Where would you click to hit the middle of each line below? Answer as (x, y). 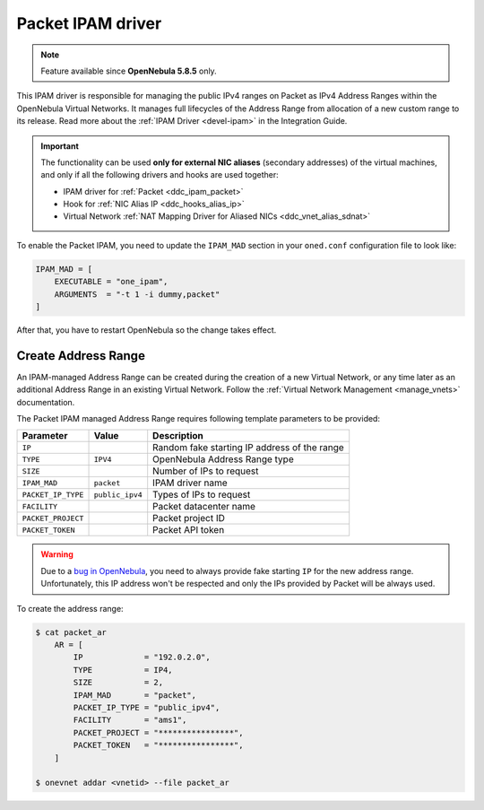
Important (60, 146)
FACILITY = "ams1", (130, 720)
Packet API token (189, 530)
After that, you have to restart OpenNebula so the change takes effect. (147, 330)
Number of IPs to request (206, 471)
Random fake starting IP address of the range (248, 448)
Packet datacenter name (204, 507)
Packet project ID (189, 518)
